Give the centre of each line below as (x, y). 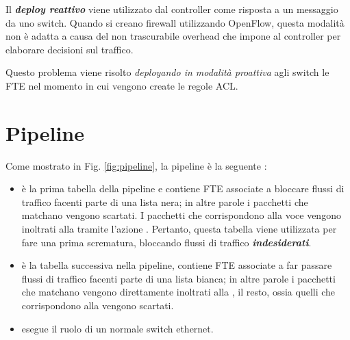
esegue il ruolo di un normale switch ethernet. (117, 328)
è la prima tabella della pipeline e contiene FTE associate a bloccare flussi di (183, 188)
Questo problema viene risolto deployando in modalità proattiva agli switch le (167, 72)
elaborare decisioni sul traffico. (70, 49)
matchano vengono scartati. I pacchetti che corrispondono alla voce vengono (181, 215)
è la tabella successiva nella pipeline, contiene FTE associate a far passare (177, 265)
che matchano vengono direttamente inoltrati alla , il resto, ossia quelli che (178, 292)
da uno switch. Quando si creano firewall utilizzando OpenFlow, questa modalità (175, 22)
